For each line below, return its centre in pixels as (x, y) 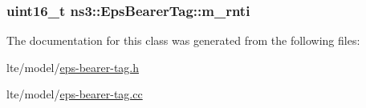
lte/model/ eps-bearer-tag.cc (75, 94)
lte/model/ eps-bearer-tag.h (73, 67)
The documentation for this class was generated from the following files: (183, 40)
